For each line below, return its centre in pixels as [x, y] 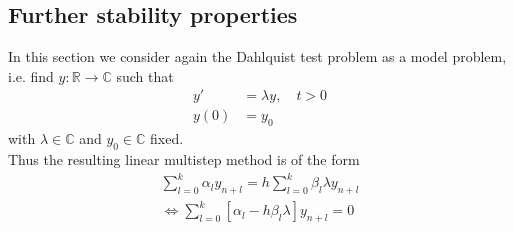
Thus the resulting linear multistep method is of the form [184, 159]
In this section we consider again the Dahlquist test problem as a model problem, [257, 56]
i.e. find [31, 75]
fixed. [167, 138]
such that [145, 75]
